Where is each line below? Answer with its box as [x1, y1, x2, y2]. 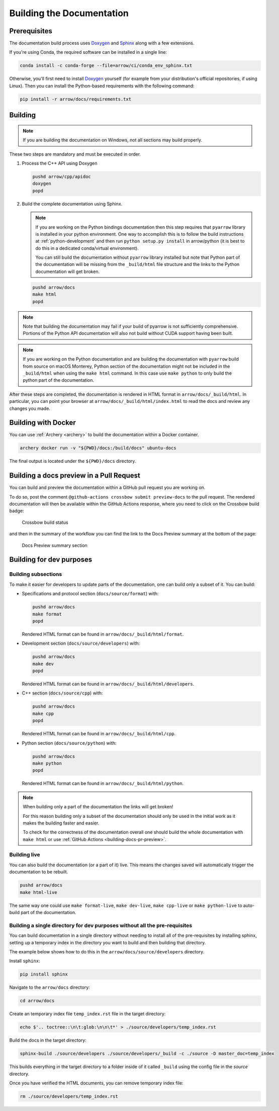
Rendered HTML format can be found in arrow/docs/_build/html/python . [22, 781, 184, 787]
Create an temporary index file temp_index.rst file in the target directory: [9, 1011, 166, 1017]
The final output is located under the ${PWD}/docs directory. [9, 458, 136, 464]
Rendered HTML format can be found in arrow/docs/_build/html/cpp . [22, 731, 176, 737]
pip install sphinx [20, 971, 68, 977]
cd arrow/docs [20, 998, 55, 1004]
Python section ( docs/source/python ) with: [22, 740, 117, 746]
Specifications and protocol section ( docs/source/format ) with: [22, 591, 159, 597]
